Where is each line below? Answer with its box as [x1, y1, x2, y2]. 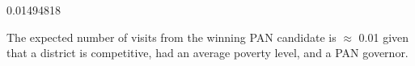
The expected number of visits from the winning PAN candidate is [6, 28, 337, 45]
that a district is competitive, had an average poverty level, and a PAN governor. [6, 44, 409, 61]
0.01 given [358, 28, 409, 45]
